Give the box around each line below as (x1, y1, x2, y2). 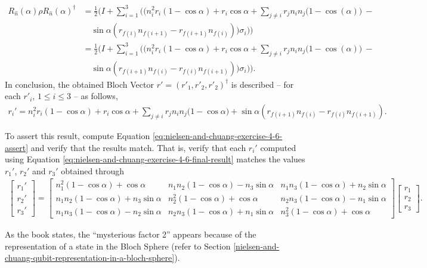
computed (260, 141, 296, 153)
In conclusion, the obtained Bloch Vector (5, 78, 154, 90)
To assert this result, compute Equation (5, 129, 150, 141)
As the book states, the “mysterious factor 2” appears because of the (5, 228, 256, 241)
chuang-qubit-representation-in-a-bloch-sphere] (5, 251, 175, 264)
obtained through (61, 164, 125, 177)
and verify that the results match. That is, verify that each (30, 141, 246, 153)
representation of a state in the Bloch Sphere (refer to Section (5, 239, 231, 252)
